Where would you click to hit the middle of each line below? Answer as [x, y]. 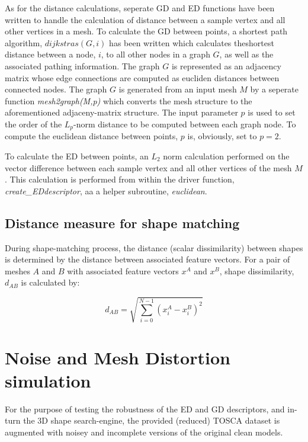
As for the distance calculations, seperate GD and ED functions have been [140, 8]
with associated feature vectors [123, 270]
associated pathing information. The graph [82, 65]
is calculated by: [50, 282]
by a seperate [274, 89]
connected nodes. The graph [56, 89]
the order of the [33, 124]
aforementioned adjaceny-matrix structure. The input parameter [121, 112]
